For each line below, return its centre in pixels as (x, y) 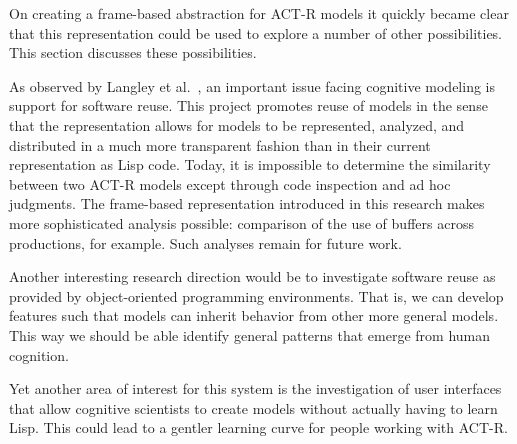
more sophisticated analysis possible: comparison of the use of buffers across (241, 222)
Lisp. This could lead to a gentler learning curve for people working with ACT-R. (258, 427)
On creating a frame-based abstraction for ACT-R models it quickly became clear (259, 13)
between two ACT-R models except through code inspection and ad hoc (230, 183)
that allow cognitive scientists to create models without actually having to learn (253, 407)
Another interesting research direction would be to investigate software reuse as (252, 276)
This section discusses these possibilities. (133, 52)
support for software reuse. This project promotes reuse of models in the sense (248, 105)
